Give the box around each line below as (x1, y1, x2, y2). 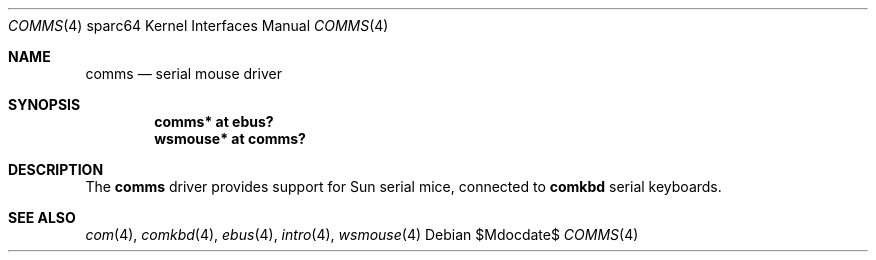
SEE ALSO (8, 209, 76, 226)
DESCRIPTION (8, 161, 104, 178)
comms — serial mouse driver (85, 65, 282, 82)
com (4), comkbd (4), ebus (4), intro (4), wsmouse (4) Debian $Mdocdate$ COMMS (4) (85, 226, 639, 243)
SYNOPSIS (8, 96, 81, 113)
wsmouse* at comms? (154, 130, 306, 147)
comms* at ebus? (154, 113, 274, 130)
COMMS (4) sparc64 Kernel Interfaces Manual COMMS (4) (8, 17, 389, 34)
